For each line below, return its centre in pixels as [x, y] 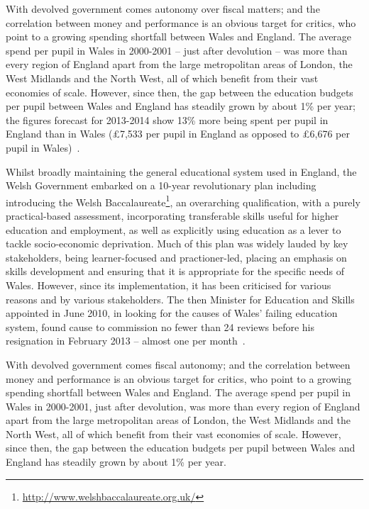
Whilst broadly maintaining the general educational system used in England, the [181, 171]
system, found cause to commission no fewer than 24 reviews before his [160, 326]
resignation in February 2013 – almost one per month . [126, 341]
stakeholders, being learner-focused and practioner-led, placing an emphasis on [176, 257]
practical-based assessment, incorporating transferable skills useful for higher [172, 215]
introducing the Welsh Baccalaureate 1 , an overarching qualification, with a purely [183, 201]
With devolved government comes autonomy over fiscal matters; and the [163, 9]
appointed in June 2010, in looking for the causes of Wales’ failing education [172, 313]
